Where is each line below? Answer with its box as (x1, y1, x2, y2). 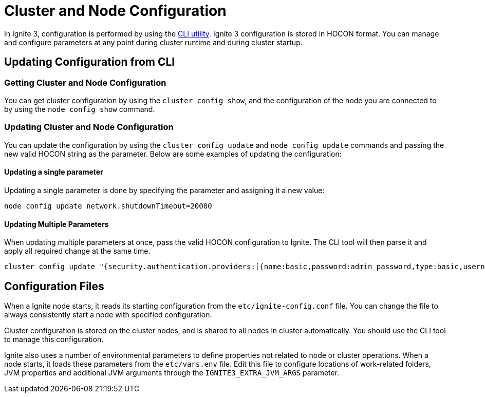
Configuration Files (4, 279, 104, 293)
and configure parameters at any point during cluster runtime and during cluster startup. (4, 37, 303, 47)
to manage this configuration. (4, 335, 104, 344)
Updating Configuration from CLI (4, 55, 175, 69)
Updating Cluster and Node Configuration (4, 122, 174, 133)
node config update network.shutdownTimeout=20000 (4, 201, 212, 210)
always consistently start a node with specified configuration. (4, 310, 212, 319)
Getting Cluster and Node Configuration (4, 77, 166, 88)
